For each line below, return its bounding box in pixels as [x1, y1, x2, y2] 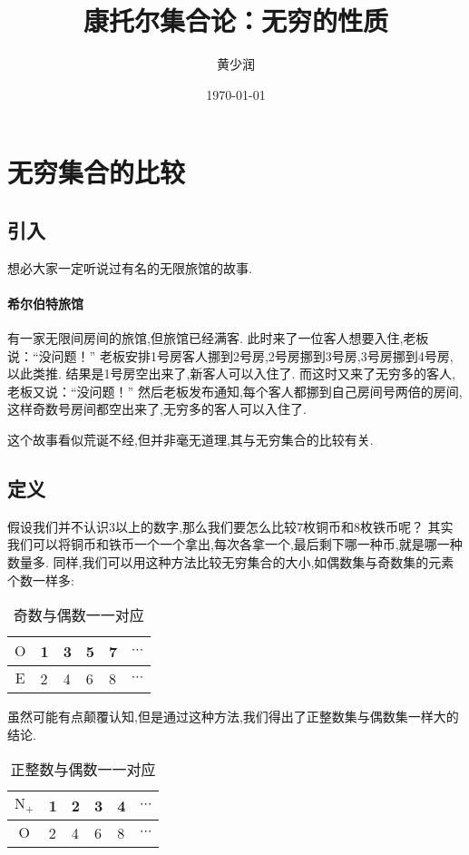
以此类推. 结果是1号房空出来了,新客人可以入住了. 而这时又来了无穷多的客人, [7, 364, 455, 383]
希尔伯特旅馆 [7, 293, 83, 312]
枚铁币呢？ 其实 [359, 516, 454, 536]
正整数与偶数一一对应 [10, 759, 156, 781]
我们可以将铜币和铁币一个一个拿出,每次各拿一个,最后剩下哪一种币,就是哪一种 [7, 535, 463, 554]
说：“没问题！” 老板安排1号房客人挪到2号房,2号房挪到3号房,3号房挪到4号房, [7, 346, 454, 365]
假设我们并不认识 [7, 516, 109, 536]
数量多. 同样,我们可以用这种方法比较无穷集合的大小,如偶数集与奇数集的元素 [7, 553, 454, 572]
